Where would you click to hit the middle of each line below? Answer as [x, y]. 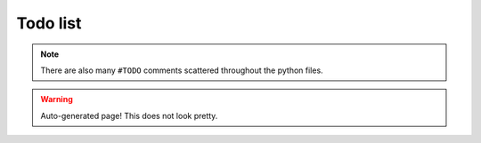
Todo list [49, 23]
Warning [57, 99]
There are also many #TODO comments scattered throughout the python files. [182, 70]
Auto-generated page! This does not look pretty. [129, 115]
